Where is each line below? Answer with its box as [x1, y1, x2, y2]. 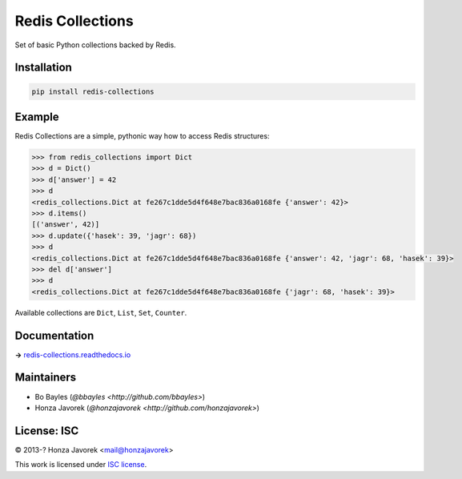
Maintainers [14, 371, 77, 384]
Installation [14, 61, 72, 74]
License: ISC [14, 424, 79, 437]
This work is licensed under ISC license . [14, 460, 147, 469]
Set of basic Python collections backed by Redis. [14, 40, 176, 50]
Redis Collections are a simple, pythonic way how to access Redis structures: [14, 131, 270, 141]
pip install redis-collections [31, 87, 155, 96]
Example [14, 110, 59, 123]
